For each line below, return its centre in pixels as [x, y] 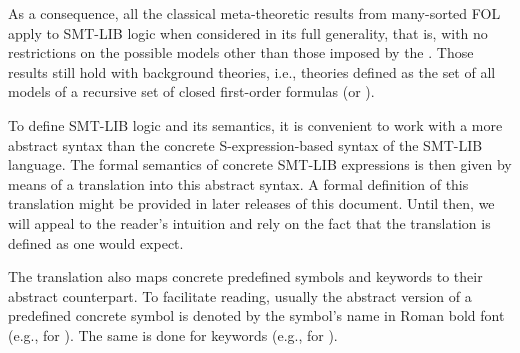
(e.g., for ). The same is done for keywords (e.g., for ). [173, 334]
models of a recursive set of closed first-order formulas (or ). [191, 91]
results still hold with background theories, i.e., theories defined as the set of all [252, 71]
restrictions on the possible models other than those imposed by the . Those [241, 52]
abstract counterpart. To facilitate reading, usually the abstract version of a [240, 295]
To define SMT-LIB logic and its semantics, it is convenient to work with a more [255, 124]
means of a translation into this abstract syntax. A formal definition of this [238, 183]
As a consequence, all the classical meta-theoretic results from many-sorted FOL [254, 13]
